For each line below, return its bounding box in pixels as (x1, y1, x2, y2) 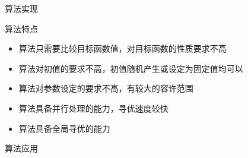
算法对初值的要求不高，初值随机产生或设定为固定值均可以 (18, 62, 243, 74)
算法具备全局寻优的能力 (18, 122, 110, 134)
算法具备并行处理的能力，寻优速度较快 (18, 102, 168, 114)
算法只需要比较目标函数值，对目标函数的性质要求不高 (18, 42, 227, 55)
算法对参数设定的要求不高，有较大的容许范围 (18, 82, 193, 94)
